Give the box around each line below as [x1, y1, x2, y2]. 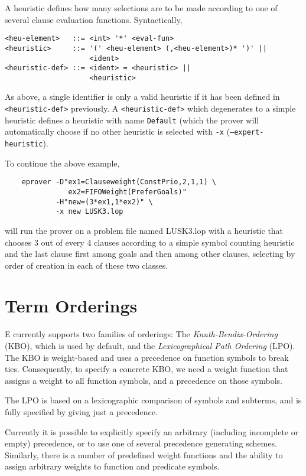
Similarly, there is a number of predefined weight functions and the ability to [5, 448, 283, 461]
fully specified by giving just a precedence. [5, 405, 158, 418]
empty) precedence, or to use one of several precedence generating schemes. [5, 437, 277, 449]
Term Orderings [5, 294, 138, 318]
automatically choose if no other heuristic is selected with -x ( [5, 125, 230, 138]
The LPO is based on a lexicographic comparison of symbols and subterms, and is [5, 394, 302, 406]
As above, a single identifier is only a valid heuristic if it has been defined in [5, 90, 280, 103]
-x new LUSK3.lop [55, 207, 123, 216]
